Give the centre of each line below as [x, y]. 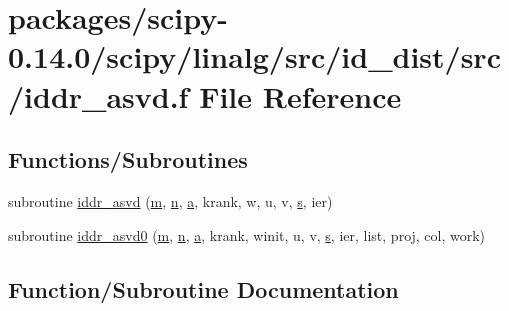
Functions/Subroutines [128, 159]
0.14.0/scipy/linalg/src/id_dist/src [254, 56]
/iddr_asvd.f [98, 95]
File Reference [300, 95]
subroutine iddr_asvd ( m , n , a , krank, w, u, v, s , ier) [170, 200]
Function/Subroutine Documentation [203, 288]
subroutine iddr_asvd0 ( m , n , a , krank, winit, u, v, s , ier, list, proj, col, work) [247, 234]
